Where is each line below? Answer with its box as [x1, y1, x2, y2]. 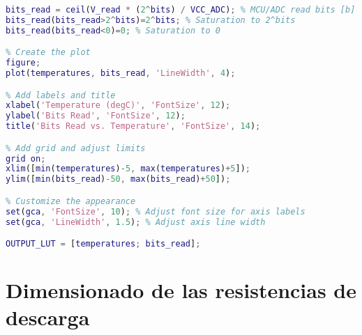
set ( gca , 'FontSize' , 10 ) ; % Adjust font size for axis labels [6, 206, 306, 217]
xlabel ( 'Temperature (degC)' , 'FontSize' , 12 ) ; [6, 100, 231, 111]
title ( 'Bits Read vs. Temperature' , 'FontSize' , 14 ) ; [6, 121, 261, 132]
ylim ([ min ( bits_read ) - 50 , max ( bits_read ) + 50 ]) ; [6, 174, 231, 185]
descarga [6, 303, 90, 332]
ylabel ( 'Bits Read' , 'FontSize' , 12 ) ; [6, 111, 186, 121]
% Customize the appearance [6, 196, 136, 206]
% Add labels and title [6, 90, 116, 100]
